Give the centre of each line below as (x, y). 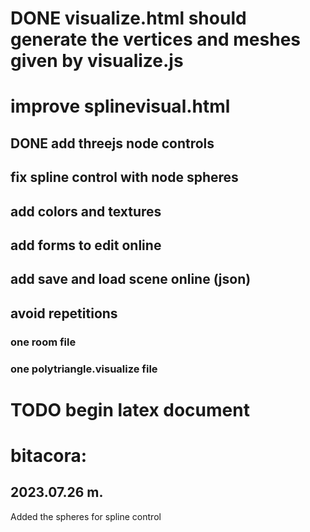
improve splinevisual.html (120, 106)
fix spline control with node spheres (124, 177)
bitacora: (49, 455)
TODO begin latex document (130, 409)
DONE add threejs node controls (112, 143)
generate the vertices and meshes (156, 39)
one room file (43, 342)
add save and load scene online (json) (131, 279)
